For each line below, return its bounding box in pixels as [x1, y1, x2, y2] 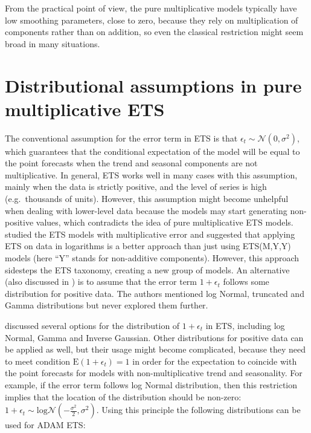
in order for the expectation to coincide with [132, 354, 297, 367]
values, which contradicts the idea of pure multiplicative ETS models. [36, 216, 293, 229]
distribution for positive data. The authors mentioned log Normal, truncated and [5, 287, 304, 299]
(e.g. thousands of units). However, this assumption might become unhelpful [5, 192, 289, 205]
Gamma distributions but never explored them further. [5, 299, 208, 311]
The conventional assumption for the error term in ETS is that [5, 131, 238, 144]
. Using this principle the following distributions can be [96, 403, 301, 416]
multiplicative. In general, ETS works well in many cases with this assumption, [5, 168, 298, 181]
